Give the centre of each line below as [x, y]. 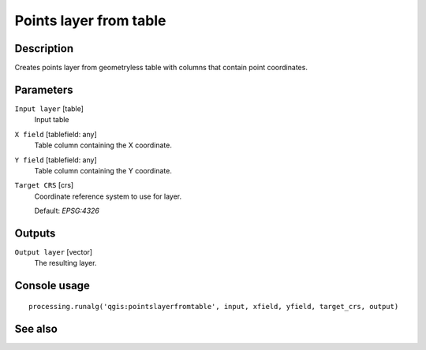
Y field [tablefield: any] [56, 160]
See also [36, 328]
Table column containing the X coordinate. [103, 145]
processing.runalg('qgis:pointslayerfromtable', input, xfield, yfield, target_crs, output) [214, 306]
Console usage [52, 286]
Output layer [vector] [54, 252]
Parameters [44, 89]
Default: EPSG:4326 [67, 211]
